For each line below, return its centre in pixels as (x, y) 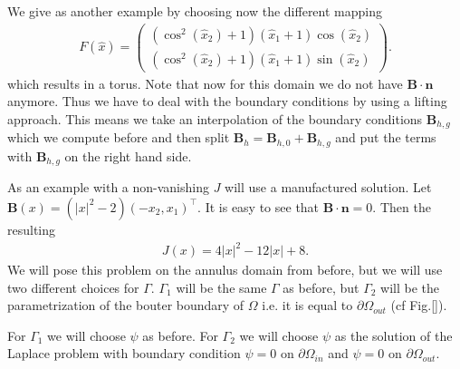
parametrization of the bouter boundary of (126, 305)
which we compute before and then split (119, 137)
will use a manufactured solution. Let (328, 187)
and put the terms (386, 137)
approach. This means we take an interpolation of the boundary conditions (215, 118)
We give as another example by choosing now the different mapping (195, 11)
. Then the (402, 206)
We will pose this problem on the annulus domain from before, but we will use (225, 270)
